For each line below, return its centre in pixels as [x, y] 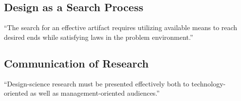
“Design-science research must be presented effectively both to [97, 83]
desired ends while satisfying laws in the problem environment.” [99, 37]
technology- [209, 83]
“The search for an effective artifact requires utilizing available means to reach [121, 27]
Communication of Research [76, 63]
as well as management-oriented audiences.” [95, 93]
